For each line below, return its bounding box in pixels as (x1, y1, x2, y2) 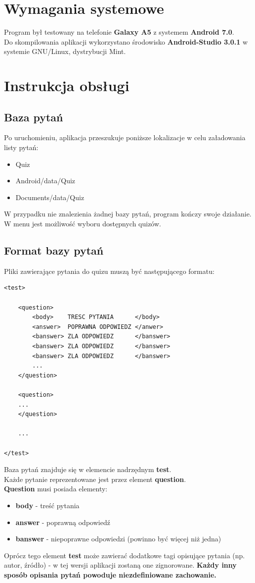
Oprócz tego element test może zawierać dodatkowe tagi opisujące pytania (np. (4, 550, 245, 560)
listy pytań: (4, 142, 39, 153)
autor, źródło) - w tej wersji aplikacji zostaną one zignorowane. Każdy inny (4, 560, 237, 570)
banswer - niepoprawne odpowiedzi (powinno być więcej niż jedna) (15, 533, 221, 544)
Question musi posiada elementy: (4, 483, 108, 494)
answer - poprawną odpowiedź (15, 517, 110, 527)
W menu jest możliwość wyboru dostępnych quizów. (4, 218, 161, 229)
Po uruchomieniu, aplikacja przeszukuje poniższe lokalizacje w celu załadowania (4, 132, 246, 143)
